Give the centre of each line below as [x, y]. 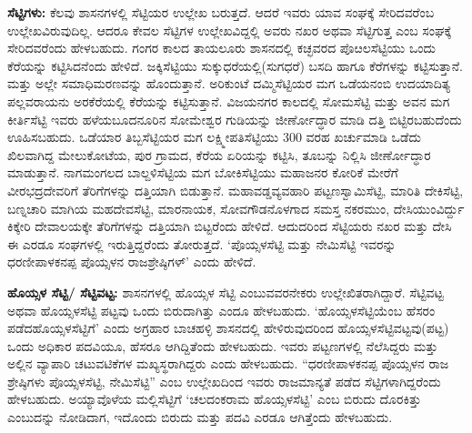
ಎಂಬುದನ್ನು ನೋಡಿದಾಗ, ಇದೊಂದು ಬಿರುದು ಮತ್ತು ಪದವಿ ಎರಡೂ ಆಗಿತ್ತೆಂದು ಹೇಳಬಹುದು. [200, 417]
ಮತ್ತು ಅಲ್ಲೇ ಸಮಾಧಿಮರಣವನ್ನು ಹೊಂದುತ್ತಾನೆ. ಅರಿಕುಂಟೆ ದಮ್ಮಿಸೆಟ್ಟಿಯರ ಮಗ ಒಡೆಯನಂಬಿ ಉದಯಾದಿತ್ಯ [229, 83]
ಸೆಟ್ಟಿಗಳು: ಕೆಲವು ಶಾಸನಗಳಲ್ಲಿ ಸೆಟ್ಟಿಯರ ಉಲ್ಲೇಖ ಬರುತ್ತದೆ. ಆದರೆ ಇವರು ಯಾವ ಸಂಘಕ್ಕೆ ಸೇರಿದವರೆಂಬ [221, 12]
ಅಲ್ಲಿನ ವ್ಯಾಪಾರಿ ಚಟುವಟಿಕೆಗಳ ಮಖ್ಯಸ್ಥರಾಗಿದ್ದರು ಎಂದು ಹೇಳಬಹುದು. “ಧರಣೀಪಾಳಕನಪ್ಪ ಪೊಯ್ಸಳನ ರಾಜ [228, 363]
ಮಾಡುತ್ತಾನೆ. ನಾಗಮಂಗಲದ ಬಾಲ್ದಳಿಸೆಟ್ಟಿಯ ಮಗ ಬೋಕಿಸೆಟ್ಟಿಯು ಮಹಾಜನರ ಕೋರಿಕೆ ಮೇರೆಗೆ [203, 172]
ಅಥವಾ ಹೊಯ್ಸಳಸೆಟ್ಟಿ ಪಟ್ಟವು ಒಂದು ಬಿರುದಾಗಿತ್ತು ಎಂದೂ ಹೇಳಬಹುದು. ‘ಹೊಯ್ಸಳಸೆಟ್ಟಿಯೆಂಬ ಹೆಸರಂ [221, 310]
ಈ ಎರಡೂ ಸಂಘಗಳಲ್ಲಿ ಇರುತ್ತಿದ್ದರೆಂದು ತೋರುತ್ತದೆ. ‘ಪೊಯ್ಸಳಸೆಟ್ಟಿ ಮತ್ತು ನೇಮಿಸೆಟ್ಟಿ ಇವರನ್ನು [202, 243]
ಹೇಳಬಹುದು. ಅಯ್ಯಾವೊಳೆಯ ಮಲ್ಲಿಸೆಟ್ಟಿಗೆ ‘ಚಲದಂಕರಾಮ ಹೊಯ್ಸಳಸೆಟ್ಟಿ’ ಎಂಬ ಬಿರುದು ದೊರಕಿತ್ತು [215, 399]
